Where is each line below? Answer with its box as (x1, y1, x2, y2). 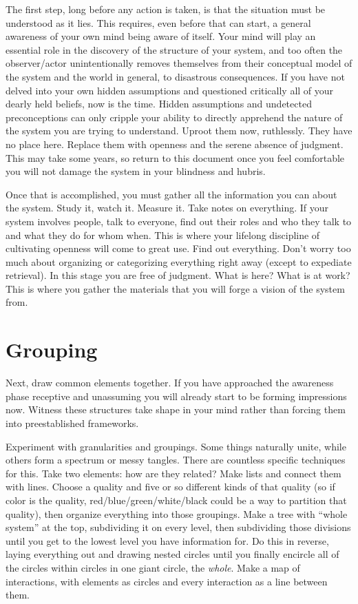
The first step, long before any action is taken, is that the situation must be (6, 2, 326, 16)
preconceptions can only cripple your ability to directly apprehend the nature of (6, 110, 343, 124)
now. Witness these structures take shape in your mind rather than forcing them (6, 402, 346, 417)
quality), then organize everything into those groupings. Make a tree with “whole (6, 506, 348, 521)
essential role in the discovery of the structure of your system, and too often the (6, 42, 343, 56)
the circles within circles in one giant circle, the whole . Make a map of (6, 560, 300, 574)
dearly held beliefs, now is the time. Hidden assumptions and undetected (6, 96, 312, 111)
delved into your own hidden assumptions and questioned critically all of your (6, 83, 334, 97)
